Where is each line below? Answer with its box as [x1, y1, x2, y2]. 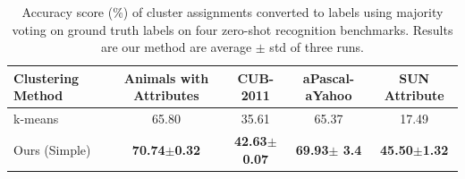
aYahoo [305, 86, 352, 105]
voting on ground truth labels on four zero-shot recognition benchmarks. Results [12, 20, 453, 38]
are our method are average [100, 38, 252, 56]
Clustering [13, 68, 80, 87]
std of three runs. [269, 38, 364, 56]
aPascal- [302, 68, 355, 87]
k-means [13, 109, 59, 128]
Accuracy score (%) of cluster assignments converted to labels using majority [21, 3, 444, 21]
